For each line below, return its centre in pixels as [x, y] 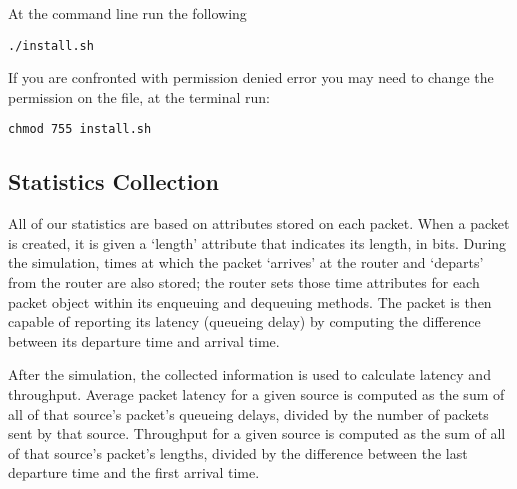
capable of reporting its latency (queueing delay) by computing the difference [244, 321]
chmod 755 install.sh [80, 129]
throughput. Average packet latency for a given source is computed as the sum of [256, 394]
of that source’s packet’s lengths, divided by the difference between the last [238, 452]
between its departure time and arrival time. [144, 340]
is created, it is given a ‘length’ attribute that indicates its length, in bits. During [257, 242]
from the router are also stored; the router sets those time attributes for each [244, 282]
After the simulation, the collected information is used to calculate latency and [249, 374]
